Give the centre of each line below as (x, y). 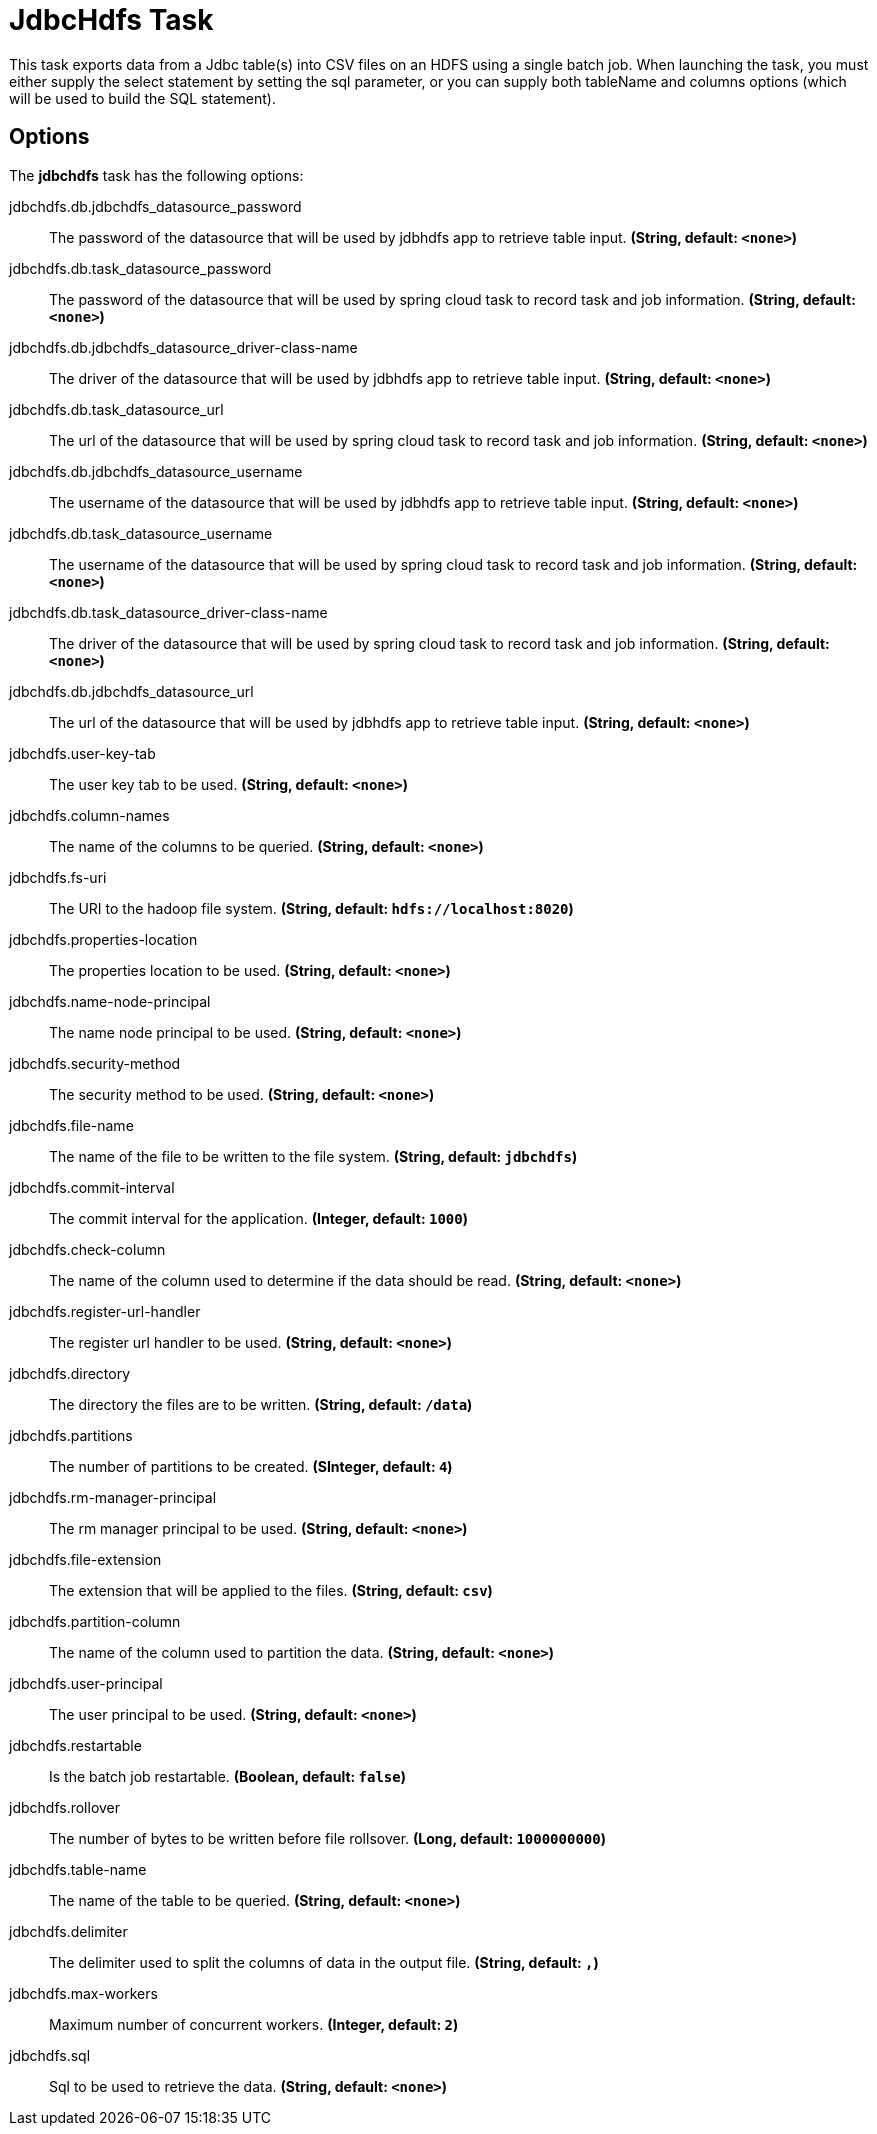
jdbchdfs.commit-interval (92, 1187)
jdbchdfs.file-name (71, 1125)
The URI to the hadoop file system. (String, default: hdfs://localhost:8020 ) (311, 908)
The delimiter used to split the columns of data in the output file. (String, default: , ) (324, 1962)
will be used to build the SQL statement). (142, 98)
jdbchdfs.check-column (87, 1249)
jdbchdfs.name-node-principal (110, 1001)
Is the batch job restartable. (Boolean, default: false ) (228, 1776)
